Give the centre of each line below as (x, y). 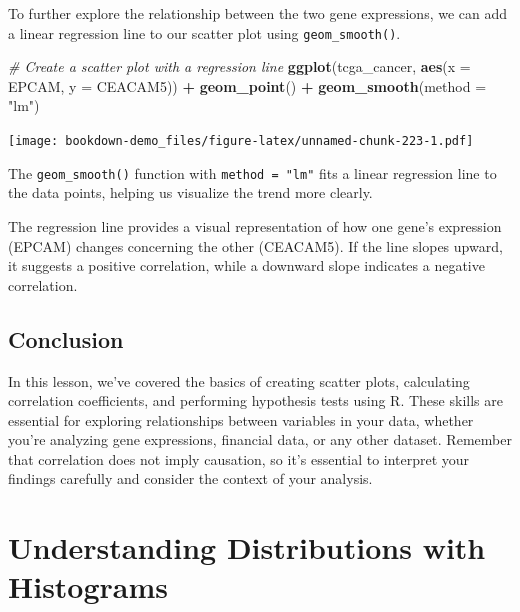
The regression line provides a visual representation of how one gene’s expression (255, 225)
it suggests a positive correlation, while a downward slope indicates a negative (246, 265)
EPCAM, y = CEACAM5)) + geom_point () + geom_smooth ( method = (247, 85)
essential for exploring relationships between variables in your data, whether (241, 419)
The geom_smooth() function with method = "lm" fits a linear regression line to (252, 172)
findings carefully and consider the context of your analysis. (190, 478)
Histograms (88, 586)
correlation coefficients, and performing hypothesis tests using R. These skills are (255, 400)
